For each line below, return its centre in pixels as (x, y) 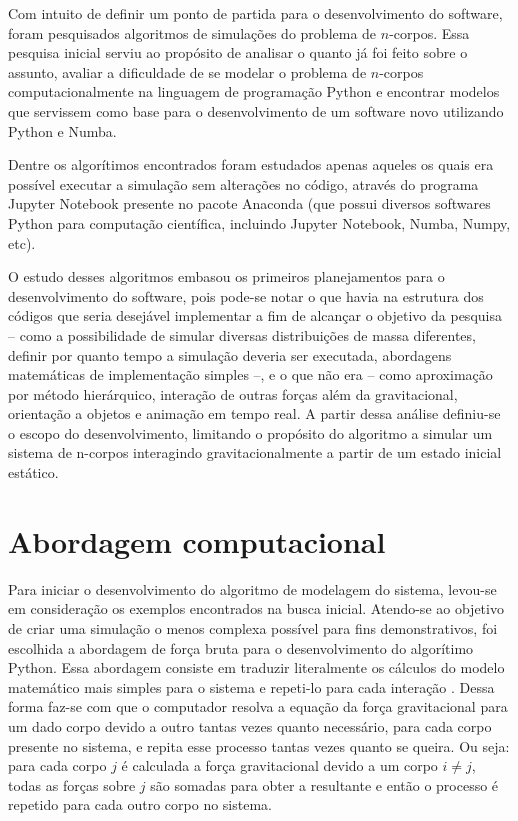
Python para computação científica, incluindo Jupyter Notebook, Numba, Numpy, (259, 222)
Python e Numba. (62, 130)
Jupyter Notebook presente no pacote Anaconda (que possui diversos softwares (249, 203)
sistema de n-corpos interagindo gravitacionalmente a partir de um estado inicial (255, 452)
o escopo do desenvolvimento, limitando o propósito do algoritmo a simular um (250, 432)
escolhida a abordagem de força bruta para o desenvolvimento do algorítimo (241, 647)
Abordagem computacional (197, 540)
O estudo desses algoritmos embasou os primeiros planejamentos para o (226, 276)
